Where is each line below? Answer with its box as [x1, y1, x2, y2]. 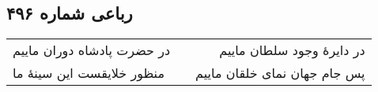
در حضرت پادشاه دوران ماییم [13, 41, 171, 60]
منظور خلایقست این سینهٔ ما [13, 64, 164, 83]
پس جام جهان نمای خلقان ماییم [195, 64, 365, 83]
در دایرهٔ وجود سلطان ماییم [219, 41, 365, 60]
